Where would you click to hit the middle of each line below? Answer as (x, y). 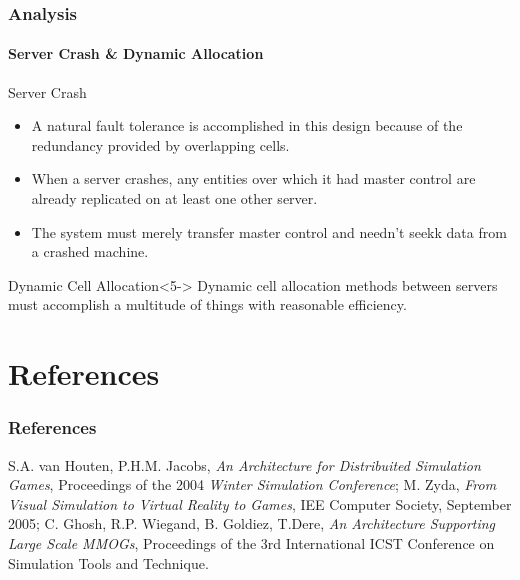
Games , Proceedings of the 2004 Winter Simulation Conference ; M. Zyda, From (252, 484)
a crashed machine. (90, 251)
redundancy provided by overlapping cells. (160, 144)
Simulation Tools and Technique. (108, 562)
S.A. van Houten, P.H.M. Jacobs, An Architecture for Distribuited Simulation (244, 464)
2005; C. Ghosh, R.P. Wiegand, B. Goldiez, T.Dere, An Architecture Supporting (252, 523)
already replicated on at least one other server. (174, 198)
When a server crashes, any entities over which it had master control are (253, 178)
